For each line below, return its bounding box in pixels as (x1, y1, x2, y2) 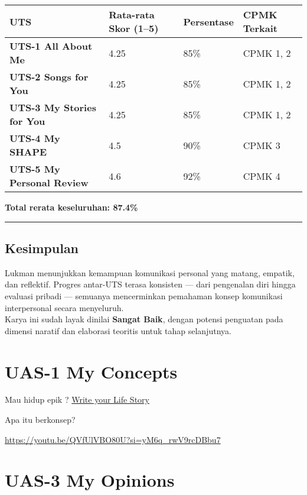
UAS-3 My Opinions (5, 468, 175, 492)
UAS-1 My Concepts (5, 359, 178, 383)
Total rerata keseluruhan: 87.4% (5, 201, 138, 213)
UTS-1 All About (9, 39, 93, 53)
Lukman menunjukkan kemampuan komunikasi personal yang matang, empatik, (5, 266, 295, 279)
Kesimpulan (5, 238, 79, 257)
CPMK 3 (243, 138, 280, 152)
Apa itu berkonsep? (5, 413, 76, 426)
